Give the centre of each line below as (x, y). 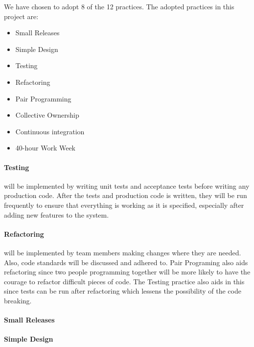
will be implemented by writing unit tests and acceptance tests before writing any (127, 186)
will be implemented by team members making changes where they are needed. (123, 252)
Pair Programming (43, 98)
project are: (21, 16)
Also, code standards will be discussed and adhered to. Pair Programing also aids (126, 262)
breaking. (18, 300)
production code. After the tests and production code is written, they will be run (126, 195)
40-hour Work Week (46, 148)
